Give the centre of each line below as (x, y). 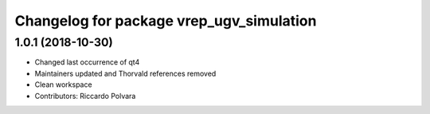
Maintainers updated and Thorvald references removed (125, 73)
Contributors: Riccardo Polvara (85, 96)
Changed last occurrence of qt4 (87, 62)
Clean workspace (63, 85)
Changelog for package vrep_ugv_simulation (166, 21)
